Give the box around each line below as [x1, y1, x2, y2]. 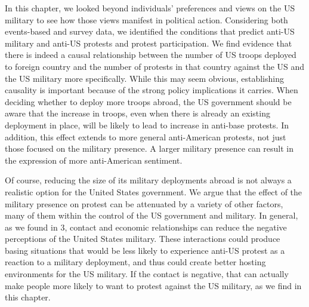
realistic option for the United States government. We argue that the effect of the [5, 185, 302, 198]
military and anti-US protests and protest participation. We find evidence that [5, 36, 292, 49]
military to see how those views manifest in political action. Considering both [5, 13, 288, 26]
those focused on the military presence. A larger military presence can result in [5, 142, 294, 155]
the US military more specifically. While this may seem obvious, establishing [5, 72, 284, 84]
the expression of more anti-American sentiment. [5, 153, 183, 166]
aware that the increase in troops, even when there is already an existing [5, 107, 270, 119]
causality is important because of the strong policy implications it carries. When [5, 84, 298, 96]
